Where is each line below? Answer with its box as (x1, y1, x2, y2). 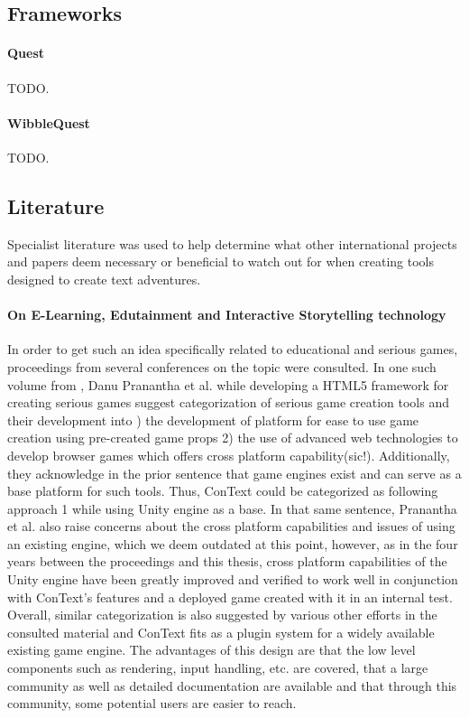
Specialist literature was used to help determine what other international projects (7, 234, 457, 253)
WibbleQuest (7, 113, 90, 132)
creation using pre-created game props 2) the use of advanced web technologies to (7, 428, 458, 447)
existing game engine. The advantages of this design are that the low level (7, 640, 416, 659)
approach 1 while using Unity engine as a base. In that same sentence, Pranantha (7, 499, 457, 518)
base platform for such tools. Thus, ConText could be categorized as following (7, 481, 438, 500)
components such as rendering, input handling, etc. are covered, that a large (7, 658, 428, 677)
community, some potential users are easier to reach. (7, 694, 297, 713)
